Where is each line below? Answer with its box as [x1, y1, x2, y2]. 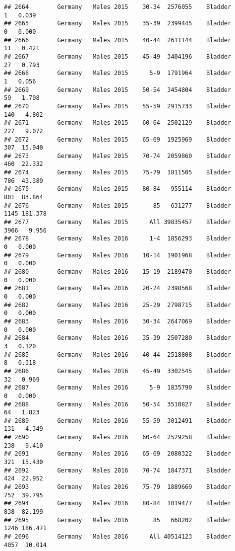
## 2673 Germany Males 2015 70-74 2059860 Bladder [4, 152, 232, 159]
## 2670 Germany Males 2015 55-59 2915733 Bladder [4, 102, 232, 110]
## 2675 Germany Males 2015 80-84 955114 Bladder [4, 185, 232, 193]
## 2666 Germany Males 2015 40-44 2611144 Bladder [4, 36, 232, 44]
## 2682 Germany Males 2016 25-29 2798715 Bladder [4, 301, 232, 309]
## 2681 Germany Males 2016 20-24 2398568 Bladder [4, 285, 232, 292]
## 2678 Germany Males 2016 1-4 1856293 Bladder [4, 235, 232, 242]
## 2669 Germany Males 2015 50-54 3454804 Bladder [4, 86, 232, 93]
